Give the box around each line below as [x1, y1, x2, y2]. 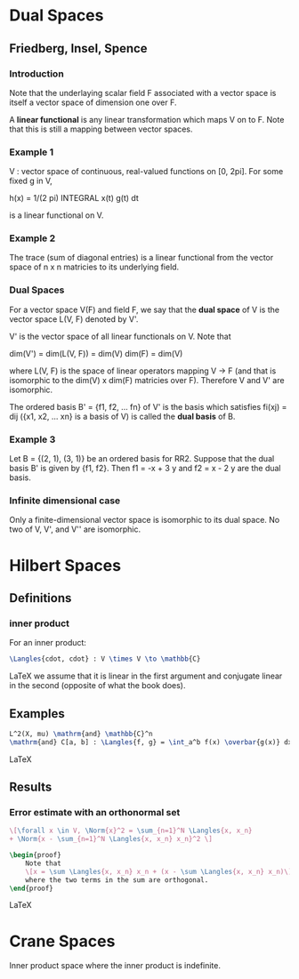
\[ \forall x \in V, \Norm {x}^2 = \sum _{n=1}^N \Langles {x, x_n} [9, 826, 253, 836]
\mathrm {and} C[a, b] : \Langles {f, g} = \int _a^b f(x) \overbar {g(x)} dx [9, 737, 293, 747]
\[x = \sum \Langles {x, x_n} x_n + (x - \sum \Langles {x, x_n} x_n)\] [25, 867, 293, 876]
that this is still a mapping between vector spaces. [9, 124, 193, 134]
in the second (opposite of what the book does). [9, 680, 186, 691]
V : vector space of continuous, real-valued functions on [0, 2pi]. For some [9, 166, 284, 177]
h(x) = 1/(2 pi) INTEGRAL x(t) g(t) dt [9, 193, 140, 204]
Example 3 [9, 433, 56, 445]
